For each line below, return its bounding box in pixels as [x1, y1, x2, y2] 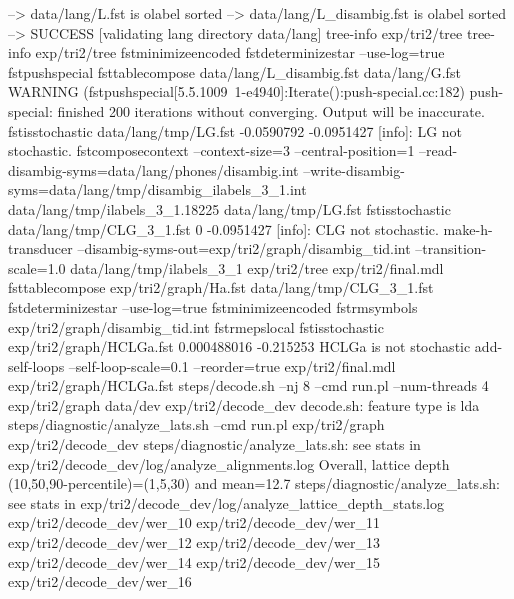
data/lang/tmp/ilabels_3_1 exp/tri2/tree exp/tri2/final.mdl [70, 257, 444, 278]
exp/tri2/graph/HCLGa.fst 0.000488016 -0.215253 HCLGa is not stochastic [8, 336, 471, 357]
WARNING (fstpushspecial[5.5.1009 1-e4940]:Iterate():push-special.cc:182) [8, 81, 465, 102]
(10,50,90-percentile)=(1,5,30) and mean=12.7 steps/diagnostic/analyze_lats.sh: [8, 473, 500, 494]
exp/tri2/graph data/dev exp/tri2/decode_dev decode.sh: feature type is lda [8, 394, 480, 415]
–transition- [415, 238, 487, 259]
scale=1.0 [8, 257, 66, 278]
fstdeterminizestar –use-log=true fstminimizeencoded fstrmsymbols [8, 296, 418, 317]
